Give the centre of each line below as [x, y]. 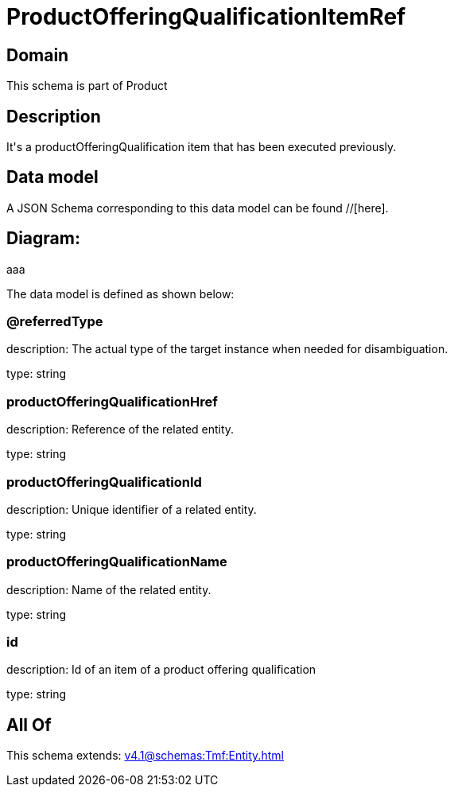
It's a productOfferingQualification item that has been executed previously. [202, 147]
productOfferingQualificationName [117, 562]
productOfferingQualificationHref [112, 401]
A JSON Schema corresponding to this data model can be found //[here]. [198, 208]
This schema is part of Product [87, 86]
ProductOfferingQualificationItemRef [206, 17]
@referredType [55, 322]
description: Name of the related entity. [109, 589]
